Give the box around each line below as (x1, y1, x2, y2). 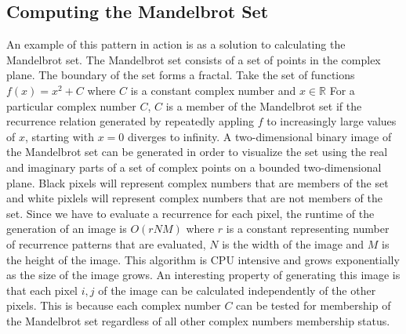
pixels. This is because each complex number (6, 297, 221, 314)
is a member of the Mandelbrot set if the (165, 97, 362, 114)
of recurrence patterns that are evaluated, (6, 235, 206, 252)
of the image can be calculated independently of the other (98, 281, 376, 298)
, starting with (24, 128, 94, 144)
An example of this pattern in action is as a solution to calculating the (6, 36, 346, 53)
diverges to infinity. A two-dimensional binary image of (127, 128, 392, 144)
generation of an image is (6, 220, 127, 237)
